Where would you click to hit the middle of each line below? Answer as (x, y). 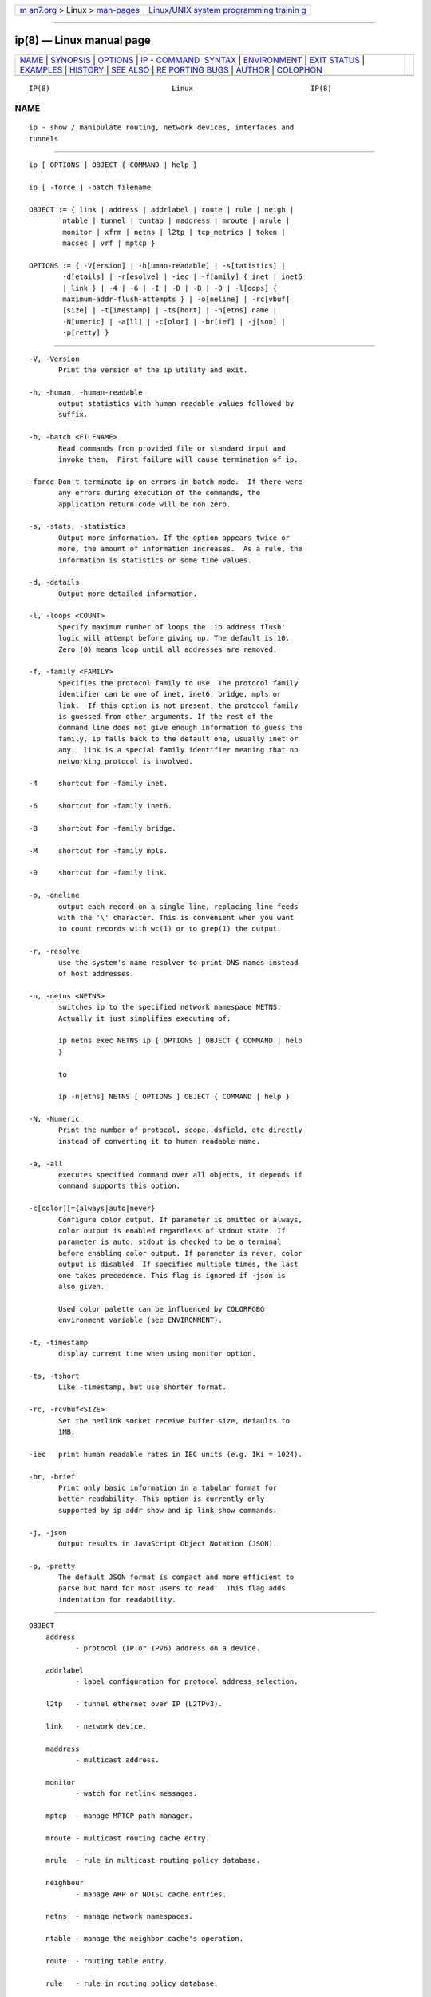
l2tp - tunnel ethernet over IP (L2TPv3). (134, 1704)
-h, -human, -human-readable (86, 392)
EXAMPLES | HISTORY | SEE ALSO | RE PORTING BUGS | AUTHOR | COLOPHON (171, 69)
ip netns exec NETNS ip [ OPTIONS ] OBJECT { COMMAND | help (180, 1041)
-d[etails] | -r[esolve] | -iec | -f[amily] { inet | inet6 (182, 277)
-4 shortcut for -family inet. (99, 784)
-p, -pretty (52, 1566)
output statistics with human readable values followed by (176, 404)
